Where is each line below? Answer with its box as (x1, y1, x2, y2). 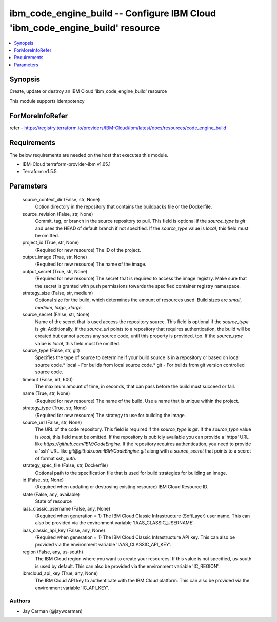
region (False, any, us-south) (22, 549, 83, 555)
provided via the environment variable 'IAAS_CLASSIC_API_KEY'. (35, 541, 172, 548)
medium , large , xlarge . (35, 304, 83, 310)
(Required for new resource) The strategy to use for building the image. (35, 412, 186, 418)
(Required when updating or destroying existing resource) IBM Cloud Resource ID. (35, 484, 209, 490)
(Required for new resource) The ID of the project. (35, 247, 141, 253)
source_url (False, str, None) (22, 419, 82, 425)
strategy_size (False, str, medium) (22, 290, 93, 296)
